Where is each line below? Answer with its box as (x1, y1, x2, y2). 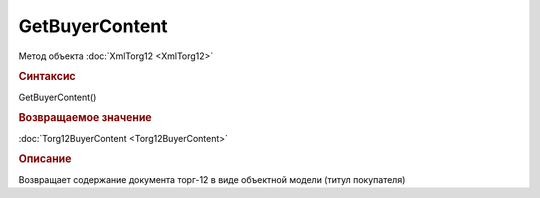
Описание (18, 152, 72, 166)
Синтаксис (18, 70, 76, 84)
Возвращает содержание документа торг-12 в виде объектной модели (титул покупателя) (18, 173, 406, 185)
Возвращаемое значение (18, 111, 152, 125)
